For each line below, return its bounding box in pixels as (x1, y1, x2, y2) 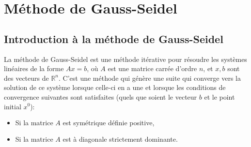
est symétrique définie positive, (63, 118, 155, 128)
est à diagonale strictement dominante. (63, 133, 178, 144)
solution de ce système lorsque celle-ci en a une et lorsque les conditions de (4, 82, 226, 92)
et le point (204, 91, 235, 102)
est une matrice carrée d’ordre (108, 63, 197, 73)
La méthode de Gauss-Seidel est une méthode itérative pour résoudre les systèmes (4, 54, 247, 64)
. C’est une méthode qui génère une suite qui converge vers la (59, 73, 241, 83)
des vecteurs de (4, 73, 49, 83)
